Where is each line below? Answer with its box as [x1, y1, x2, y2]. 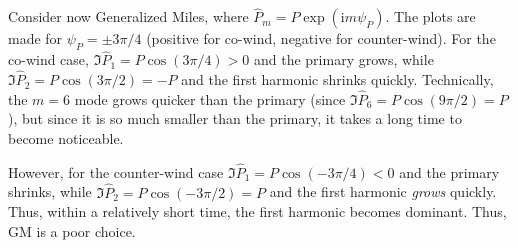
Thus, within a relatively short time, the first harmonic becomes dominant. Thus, [8, 201, 507, 222]
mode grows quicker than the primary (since [74, 88, 346, 109]
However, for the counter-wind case [8, 161, 224, 182]
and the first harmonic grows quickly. [269, 181, 497, 202]
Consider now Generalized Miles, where [8, 6, 249, 27]
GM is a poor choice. [8, 220, 136, 241]
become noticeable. [8, 128, 124, 149]
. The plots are [385, 6, 476, 27]
